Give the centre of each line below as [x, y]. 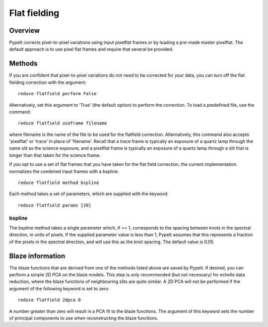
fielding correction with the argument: [48, 82]
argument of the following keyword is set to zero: [59, 288]
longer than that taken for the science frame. [55, 155]
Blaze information [37, 256]
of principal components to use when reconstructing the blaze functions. [84, 318]
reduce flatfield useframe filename [63, 123]
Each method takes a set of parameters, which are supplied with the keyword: [89, 194]
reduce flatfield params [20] [55, 205]
